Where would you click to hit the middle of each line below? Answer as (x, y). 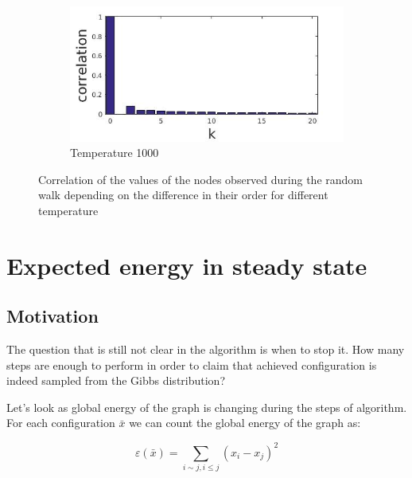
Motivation (52, 316)
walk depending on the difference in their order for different (183, 195)
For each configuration (61, 423)
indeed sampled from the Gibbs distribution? (116, 380)
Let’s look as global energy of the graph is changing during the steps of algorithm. (207, 407)
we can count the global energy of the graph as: (245, 423)
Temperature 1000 (115, 153)
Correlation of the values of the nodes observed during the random (201, 179)
